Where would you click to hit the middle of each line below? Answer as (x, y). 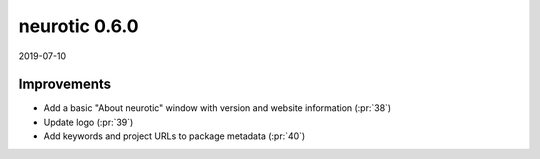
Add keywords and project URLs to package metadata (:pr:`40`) (174, 136)
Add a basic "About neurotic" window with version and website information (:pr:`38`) (217, 108)
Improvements (65, 84)
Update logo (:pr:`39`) (88, 122)
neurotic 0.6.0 (78, 26)
